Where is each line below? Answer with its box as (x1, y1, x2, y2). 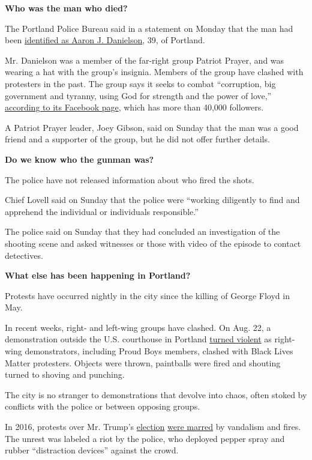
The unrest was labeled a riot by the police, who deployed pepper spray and (5, 432, 285, 444)
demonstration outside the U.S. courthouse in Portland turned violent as (5, 333, 272, 345)
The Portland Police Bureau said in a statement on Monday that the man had (5, 22, 293, 34)
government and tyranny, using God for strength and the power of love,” (5, 89, 272, 101)
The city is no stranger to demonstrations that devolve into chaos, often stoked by (5, 388, 307, 401)
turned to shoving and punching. (5, 368, 125, 381)
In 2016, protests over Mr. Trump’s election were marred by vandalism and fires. (5, 420, 301, 433)
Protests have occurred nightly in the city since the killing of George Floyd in (5, 289, 290, 301)
